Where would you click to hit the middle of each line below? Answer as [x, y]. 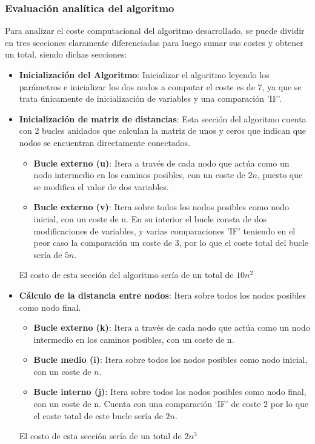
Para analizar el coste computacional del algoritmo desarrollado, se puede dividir [155, 31]
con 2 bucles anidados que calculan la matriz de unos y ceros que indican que [163, 131]
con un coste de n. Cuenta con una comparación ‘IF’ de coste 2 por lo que [171, 404]
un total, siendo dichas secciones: [66, 54]
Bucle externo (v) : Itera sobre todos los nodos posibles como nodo [161, 207]
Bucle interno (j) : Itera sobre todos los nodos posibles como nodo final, [170, 392]
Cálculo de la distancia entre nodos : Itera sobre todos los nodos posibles [163, 295]
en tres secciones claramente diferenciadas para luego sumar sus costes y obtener [154, 42]
